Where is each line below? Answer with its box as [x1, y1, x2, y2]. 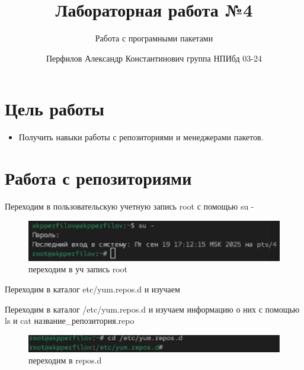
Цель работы [5, 96, 104, 121]
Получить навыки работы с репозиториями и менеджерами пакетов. [18, 131, 264, 143]
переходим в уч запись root [28, 263, 128, 275]
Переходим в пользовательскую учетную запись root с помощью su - [5, 200, 254, 212]
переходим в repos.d [28, 354, 102, 366]
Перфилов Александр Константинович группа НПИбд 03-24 [46, 52, 262, 64]
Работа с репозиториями [5, 166, 192, 190]
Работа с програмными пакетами [95, 32, 213, 44]
